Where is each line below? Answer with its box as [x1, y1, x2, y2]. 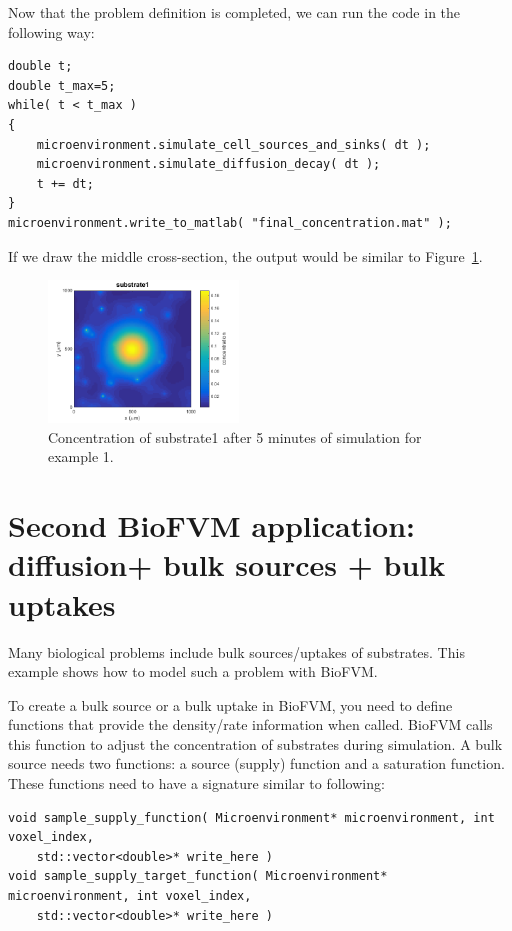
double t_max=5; [8, 78, 116, 93]
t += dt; [36, 176, 94, 191]
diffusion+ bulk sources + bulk [8, 544, 446, 585]
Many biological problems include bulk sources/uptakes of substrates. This [8, 641, 465, 662]
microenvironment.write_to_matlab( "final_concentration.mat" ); [8, 215, 452, 230]
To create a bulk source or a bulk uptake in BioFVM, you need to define [8, 694, 453, 715]
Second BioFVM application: [8, 505, 416, 546]
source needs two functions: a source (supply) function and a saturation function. [8, 753, 505, 774]
